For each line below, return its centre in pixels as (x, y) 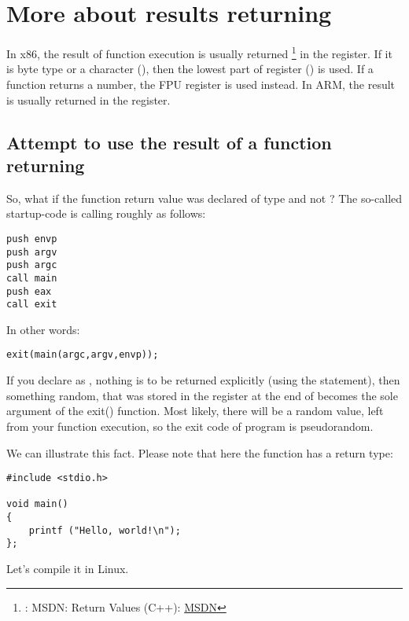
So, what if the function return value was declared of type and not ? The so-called (204, 198)
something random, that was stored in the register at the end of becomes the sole (202, 395)
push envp (32, 239)
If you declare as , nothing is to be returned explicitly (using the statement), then (203, 380)
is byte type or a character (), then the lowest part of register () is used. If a (190, 69)
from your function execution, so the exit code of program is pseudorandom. (190, 426)
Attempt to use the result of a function (169, 142)
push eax (29, 291)
